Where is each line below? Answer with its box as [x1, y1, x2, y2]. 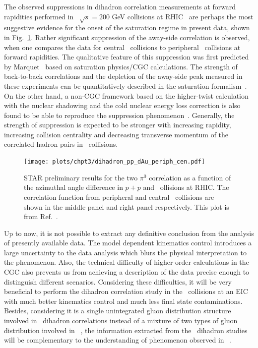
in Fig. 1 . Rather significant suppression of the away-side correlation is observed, [4, 32, 250, 42]
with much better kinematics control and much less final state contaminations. [4, 295, 243, 306]
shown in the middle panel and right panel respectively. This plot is [24, 201, 229, 212]
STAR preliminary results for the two [24, 172, 138, 182]
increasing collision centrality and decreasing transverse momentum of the [4, 129, 229, 139]
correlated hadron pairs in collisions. [4, 139, 118, 149]
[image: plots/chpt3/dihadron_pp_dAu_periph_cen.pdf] [24, 158, 205, 166]
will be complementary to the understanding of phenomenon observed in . [4, 335, 232, 345]
